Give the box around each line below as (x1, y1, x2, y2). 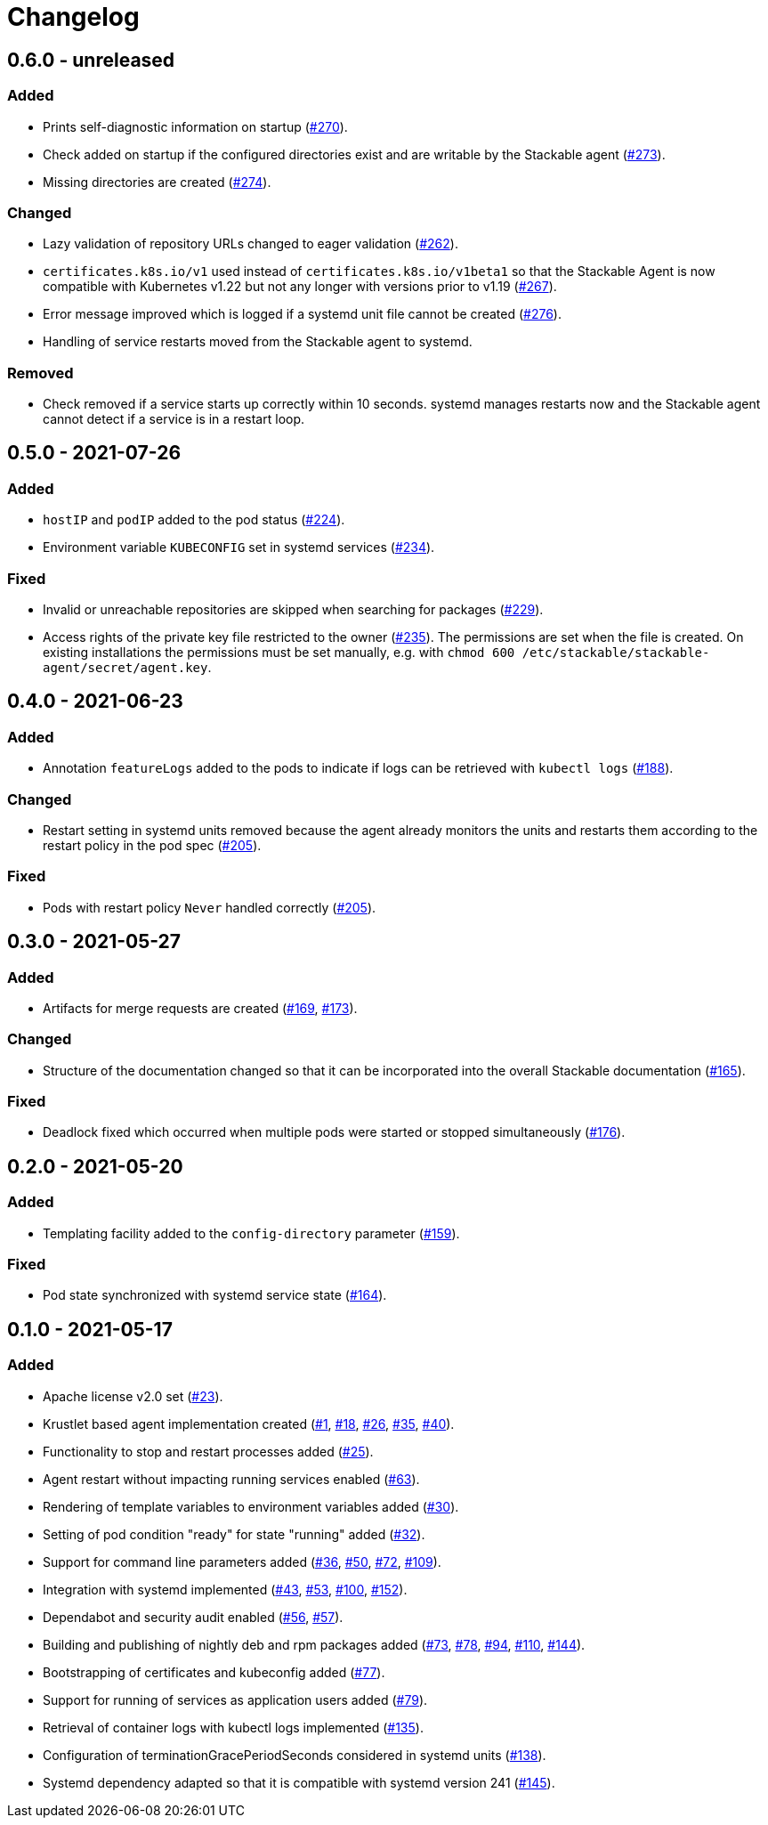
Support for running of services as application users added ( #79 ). (43, 1691, 428, 1707)
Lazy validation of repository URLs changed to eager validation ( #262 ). (43, 236, 458, 252)
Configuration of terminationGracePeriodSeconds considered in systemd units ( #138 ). (43, 1747, 546, 1763)
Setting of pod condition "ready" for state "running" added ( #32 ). (43, 1526, 425, 1542)
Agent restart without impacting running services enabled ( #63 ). (43, 1471, 420, 1487)
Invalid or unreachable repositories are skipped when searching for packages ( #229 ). (43, 602, 544, 618)
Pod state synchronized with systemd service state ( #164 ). (43, 1287, 387, 1303)
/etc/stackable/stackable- (521, 645, 710, 661)
